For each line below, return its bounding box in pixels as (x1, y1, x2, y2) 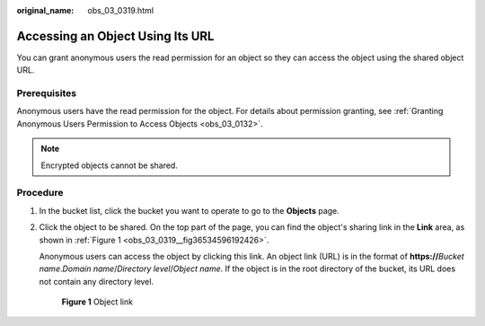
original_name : (16, 5, 75, 15)
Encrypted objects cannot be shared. (40, 160, 179, 171)
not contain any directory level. (39, 276, 154, 286)
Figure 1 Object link (61, 296, 134, 307)
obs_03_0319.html (87, 5, 154, 15)
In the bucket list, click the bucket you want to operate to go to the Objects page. (39, 205, 340, 216)
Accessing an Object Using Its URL (16, 28, 215, 44)
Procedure (16, 187, 64, 199)
